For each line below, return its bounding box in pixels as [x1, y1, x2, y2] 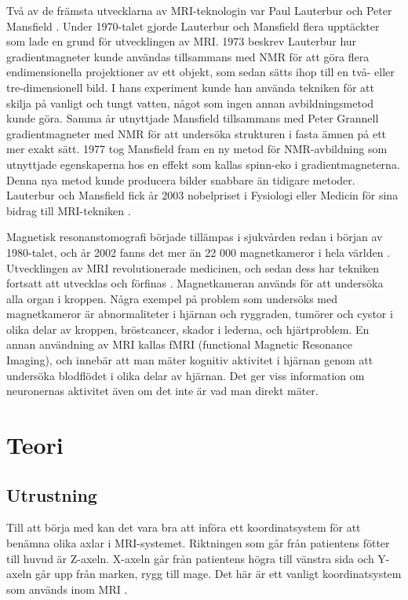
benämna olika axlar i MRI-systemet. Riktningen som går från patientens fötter [6, 535, 390, 551]
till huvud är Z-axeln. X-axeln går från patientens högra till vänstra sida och [6, 550, 374, 566]
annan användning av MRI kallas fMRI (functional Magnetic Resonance [6, 336, 352, 353]
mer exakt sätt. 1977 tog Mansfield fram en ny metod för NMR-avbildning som [6, 141, 388, 157]
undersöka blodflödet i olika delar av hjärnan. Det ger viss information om [6, 367, 365, 383]
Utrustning [6, 482, 97, 507]
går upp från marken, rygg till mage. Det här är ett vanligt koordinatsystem [35, 565, 402, 582]
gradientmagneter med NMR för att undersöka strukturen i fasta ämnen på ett [6, 125, 387, 141]
